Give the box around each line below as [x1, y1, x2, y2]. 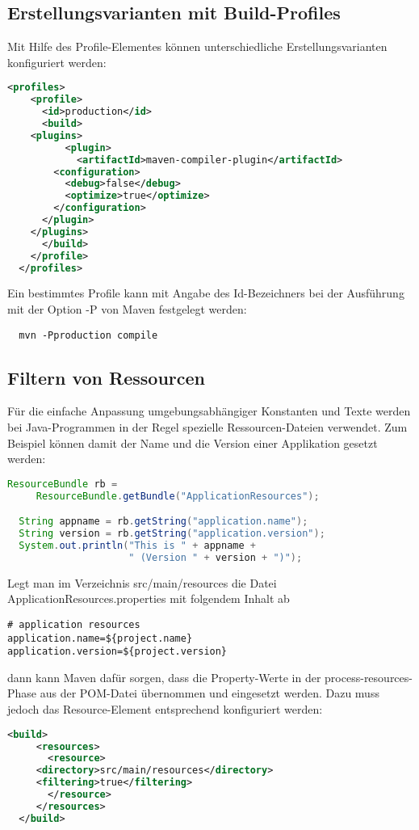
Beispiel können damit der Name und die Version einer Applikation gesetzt [7, 434, 378, 451]
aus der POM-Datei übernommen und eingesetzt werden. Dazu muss [40, 685, 379, 701]
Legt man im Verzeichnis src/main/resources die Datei [7, 574, 277, 591]
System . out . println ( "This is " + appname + [19, 539, 256, 551]
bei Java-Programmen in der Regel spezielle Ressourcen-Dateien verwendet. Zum [7, 419, 408, 436]
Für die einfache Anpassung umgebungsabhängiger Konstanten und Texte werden [7, 402, 411, 419]
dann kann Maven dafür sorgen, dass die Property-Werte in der [7, 668, 321, 685]
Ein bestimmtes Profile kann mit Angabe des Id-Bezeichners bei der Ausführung [7, 284, 404, 301]
